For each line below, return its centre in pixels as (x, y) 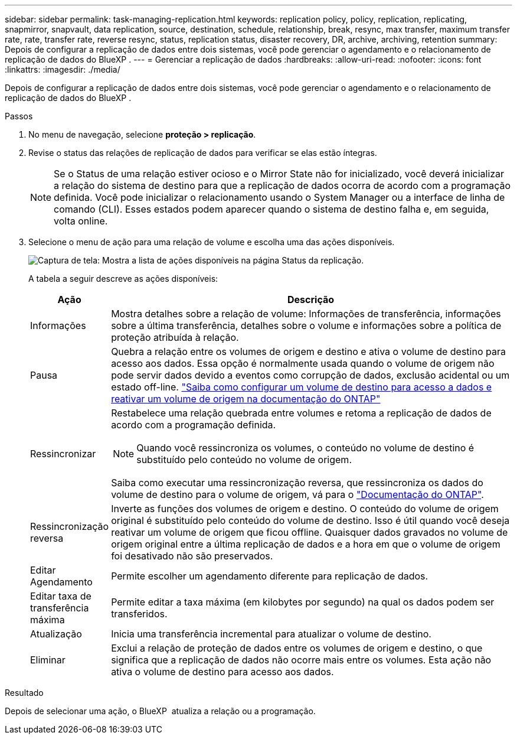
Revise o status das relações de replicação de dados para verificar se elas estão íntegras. (203, 153)
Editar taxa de (61, 596)
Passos (19, 116)
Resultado (24, 693)
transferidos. (139, 614)
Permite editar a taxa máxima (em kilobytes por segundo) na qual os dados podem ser (303, 602)
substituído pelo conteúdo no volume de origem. (244, 460)
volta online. (81, 221)
